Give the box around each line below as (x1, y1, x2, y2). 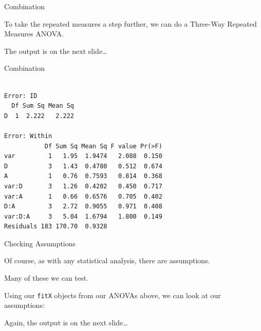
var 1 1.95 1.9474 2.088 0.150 (4, 152, 162, 160)
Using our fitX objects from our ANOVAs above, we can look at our (4, 289, 221, 300)
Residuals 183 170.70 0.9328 (4, 223, 107, 230)
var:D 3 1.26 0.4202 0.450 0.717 (4, 182, 162, 190)
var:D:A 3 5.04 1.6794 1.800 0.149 (4, 212, 162, 220)
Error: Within (4, 132, 52, 140)
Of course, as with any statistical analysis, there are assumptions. (4, 255, 210, 266)
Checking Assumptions (4, 238, 76, 248)
